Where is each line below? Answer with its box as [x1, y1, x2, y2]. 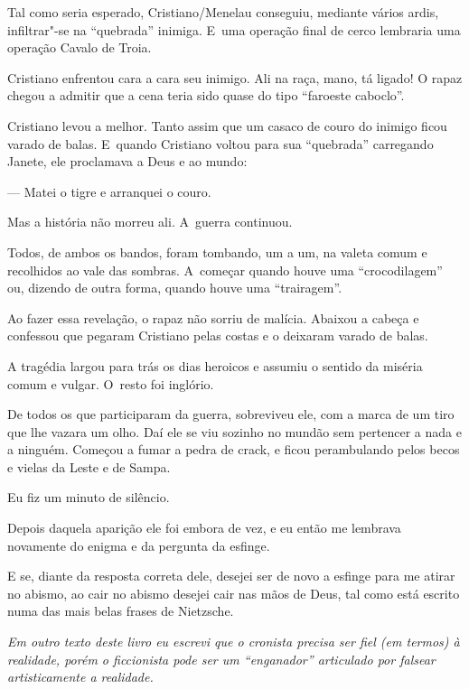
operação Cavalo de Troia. [7, 38, 152, 57]
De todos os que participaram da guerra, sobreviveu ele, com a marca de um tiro [7, 405, 455, 424]
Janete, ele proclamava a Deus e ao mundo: [7, 152, 248, 171]
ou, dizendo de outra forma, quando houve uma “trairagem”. [7, 278, 342, 297]
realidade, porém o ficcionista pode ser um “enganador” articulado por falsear [7, 649, 436, 668]
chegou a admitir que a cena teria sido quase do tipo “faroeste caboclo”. [7, 86, 405, 105]
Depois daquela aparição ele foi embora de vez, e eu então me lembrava [7, 518, 401, 537]
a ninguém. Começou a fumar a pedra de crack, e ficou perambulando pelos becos [7, 440, 460, 459]
